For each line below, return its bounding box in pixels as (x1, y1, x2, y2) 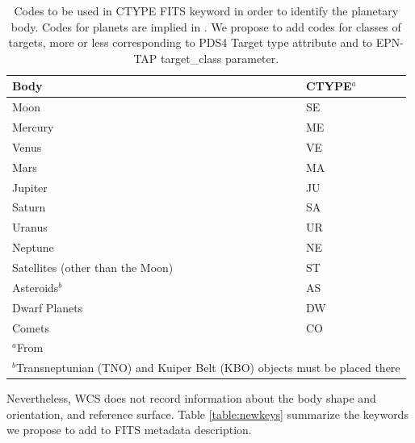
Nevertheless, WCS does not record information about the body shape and (6, 390, 376, 407)
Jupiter (12, 178, 48, 195)
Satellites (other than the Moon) (12, 258, 174, 275)
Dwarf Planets (12, 299, 83, 316)
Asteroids (12, 278, 59, 295)
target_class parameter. (161, 49, 279, 66)
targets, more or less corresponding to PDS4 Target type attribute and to (8, 34, 373, 51)
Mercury (12, 119, 54, 136)
